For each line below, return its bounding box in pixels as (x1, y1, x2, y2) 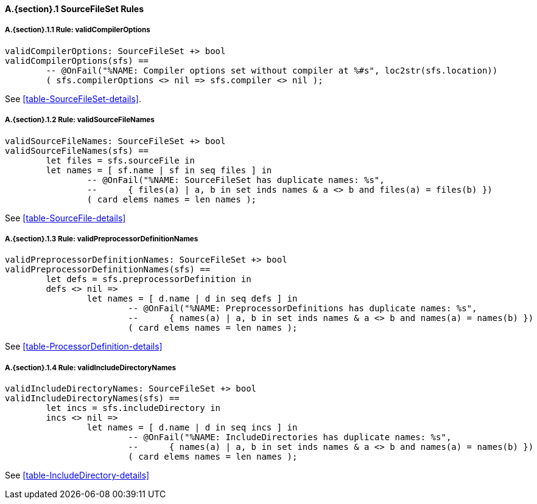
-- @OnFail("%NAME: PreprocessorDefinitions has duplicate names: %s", (128, 303, 477, 314)
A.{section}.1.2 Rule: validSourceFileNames (5, 116, 155, 125)
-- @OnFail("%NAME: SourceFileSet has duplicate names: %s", (86, 174, 385, 185)
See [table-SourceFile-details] (5, 212, 126, 223)
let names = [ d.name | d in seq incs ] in (86, 423, 298, 433)
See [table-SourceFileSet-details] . (5, 93, 141, 104)
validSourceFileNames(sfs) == (5, 145, 149, 156)
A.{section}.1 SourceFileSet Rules (5, 4, 144, 14)
